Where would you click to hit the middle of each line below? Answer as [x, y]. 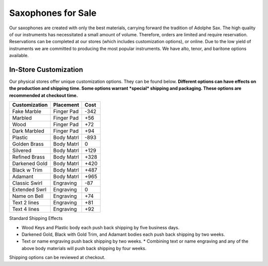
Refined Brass [29, 157]
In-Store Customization [46, 69]
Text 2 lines [26, 202]
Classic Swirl [27, 183]
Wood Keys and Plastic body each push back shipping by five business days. [100, 227]
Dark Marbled [28, 131]
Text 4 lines [26, 209]
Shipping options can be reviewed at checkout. [57, 258]
